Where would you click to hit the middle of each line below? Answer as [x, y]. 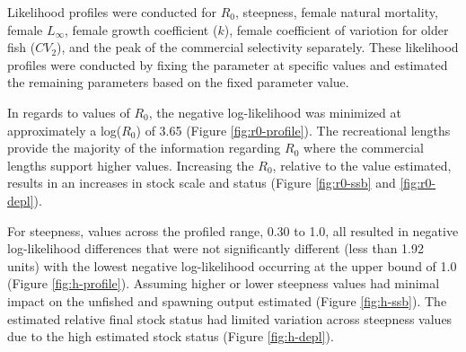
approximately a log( [65, 130]
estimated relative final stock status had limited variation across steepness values [230, 318]
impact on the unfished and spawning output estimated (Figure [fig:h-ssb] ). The [227, 300]
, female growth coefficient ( [141, 29]
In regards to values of [69, 112]
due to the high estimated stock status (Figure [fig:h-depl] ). [171, 336]
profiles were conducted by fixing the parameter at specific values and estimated [228, 64]
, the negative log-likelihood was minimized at [275, 112]
